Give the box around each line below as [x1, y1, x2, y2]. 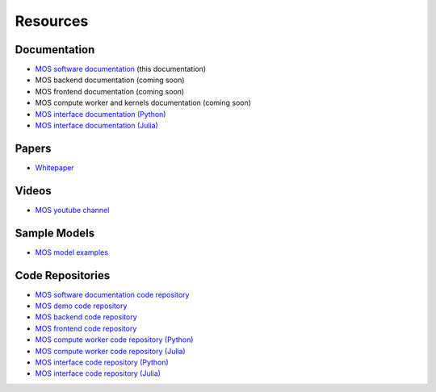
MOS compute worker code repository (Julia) [35, 346, 186, 356]
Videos [15, 184, 52, 198]
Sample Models [15, 226, 95, 240]
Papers [15, 141, 52, 155]
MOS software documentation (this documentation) [35, 65, 206, 74]
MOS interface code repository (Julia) [35, 369, 161, 378]
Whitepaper [35, 162, 74, 173]
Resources [15, 12, 89, 30]
